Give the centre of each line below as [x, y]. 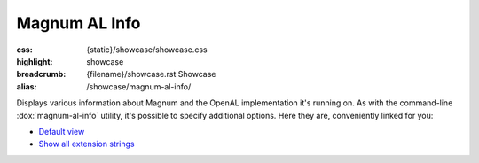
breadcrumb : [41, 74]
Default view [62, 131]
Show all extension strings [86, 144]
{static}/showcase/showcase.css [147, 50]
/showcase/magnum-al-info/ [139, 86]
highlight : [35, 61]
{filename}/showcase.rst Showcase [151, 74]
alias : [27, 86]
